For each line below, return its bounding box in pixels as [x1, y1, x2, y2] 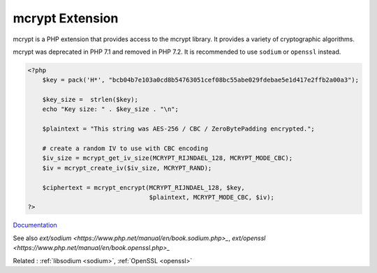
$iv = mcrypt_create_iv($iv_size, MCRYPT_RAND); [42, 164, 212, 172]
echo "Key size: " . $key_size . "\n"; [42, 105, 179, 113]
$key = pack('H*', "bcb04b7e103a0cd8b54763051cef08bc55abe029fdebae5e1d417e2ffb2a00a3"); [42, 76, 360, 84]
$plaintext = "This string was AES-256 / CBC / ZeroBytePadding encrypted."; [42, 125, 316, 133]
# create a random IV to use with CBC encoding [42, 145, 209, 153]
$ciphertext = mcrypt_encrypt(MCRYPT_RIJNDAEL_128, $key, [42, 184, 245, 191]
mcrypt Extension [13, 10, 119, 26]
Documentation [13, 221, 57, 230]
